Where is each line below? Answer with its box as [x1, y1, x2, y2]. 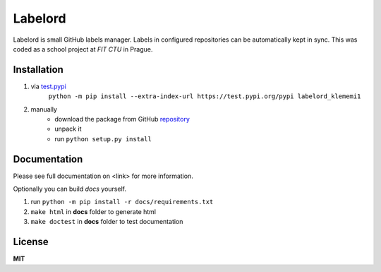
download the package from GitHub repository [54, 115, 190, 124]
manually [30, 105, 58, 113]
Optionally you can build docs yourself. [13, 184, 127, 194]
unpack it [54, 124, 82, 134]
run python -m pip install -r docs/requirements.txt [30, 198, 214, 206]
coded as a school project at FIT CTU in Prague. [13, 45, 153, 53]
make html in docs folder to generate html [30, 207, 157, 215]
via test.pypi [30, 82, 66, 90]
